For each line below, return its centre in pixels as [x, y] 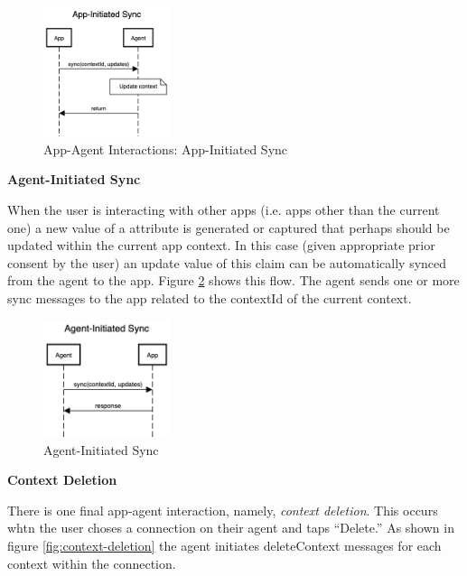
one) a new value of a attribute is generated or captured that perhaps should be [229, 227]
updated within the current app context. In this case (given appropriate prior [221, 245]
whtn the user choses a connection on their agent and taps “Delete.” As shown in [231, 528]
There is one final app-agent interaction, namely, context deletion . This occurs [223, 510]
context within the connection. [92, 563]
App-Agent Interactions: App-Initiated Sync [166, 149]
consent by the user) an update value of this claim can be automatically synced [227, 262]
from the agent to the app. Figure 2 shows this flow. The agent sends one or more [233, 280]
